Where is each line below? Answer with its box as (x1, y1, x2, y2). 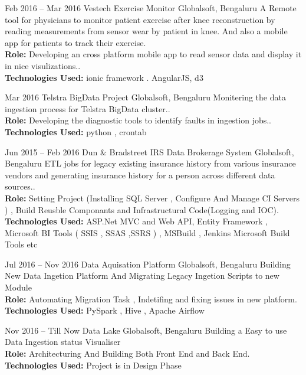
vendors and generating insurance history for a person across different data (5, 168, 275, 181)
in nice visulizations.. (5, 59, 81, 71)
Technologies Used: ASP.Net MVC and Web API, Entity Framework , (5, 215, 268, 227)
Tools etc (5, 238, 38, 250)
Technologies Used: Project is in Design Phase (5, 358, 182, 371)
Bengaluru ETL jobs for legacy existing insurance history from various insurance (5, 157, 296, 169)
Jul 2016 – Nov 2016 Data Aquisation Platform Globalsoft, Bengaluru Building (5, 257, 291, 270)
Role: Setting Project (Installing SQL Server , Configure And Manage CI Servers (5, 191, 300, 204)
